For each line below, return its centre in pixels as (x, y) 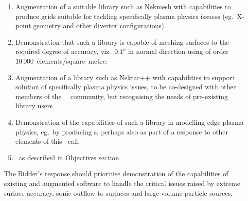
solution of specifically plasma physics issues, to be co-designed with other (126, 87)
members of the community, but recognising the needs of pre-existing (122, 96)
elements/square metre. (72, 60)
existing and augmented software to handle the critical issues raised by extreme (122, 183)
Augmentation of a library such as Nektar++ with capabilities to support (125, 77)
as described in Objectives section (69, 157)
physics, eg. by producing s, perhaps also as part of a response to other (122, 131)
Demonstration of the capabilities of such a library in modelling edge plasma (129, 122)
